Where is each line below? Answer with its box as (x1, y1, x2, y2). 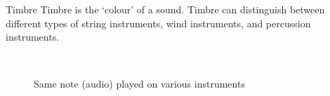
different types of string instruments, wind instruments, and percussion (6, 15, 311, 30)
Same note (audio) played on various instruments (34, 76, 245, 91)
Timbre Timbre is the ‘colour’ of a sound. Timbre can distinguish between (6, 2, 325, 16)
